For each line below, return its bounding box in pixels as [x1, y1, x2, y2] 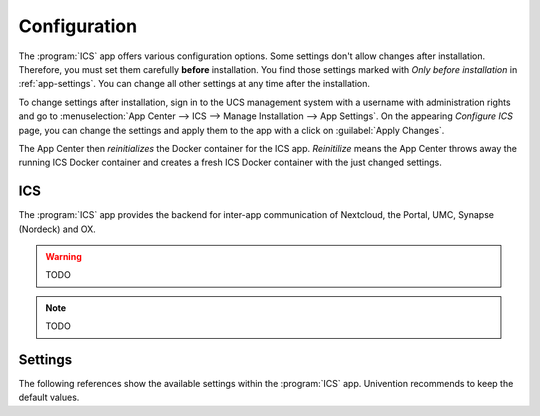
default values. [18, 391, 80, 404]
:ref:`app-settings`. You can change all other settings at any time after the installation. [18, 78, 370, 90]
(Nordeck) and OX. [18, 223, 96, 235]
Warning [45, 250, 82, 262]
